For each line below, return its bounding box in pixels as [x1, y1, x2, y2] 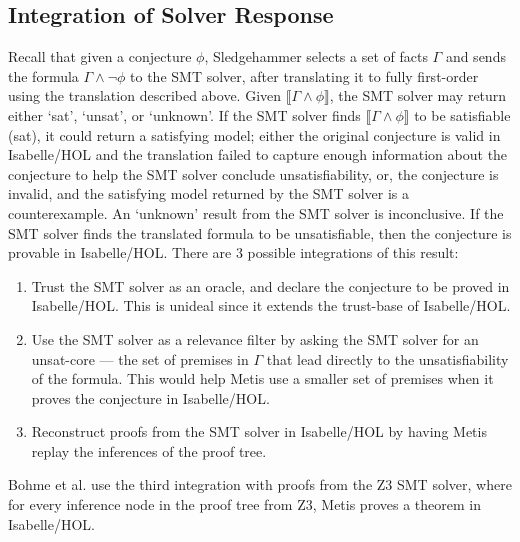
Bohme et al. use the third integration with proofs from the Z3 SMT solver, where [8, 474, 512, 495]
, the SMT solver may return [329, 85, 507, 106]
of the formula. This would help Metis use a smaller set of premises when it [31, 368, 494, 389]
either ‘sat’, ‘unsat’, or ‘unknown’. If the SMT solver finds [8, 104, 361, 125]
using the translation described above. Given [8, 85, 282, 106]
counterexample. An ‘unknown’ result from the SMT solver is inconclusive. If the [8, 202, 504, 223]
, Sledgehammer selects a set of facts [204, 46, 428, 67]
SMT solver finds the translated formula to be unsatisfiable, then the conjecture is [8, 222, 512, 243]
